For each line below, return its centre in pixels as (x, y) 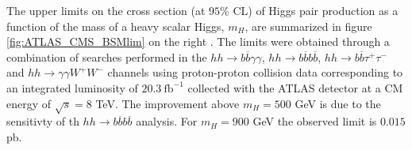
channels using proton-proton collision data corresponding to (255, 72)
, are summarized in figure (308, 26)
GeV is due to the (338, 103)
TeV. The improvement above (167, 103)
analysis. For (167, 121)
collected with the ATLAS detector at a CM (295, 87)
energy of (29, 103)
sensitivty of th (43, 121)
